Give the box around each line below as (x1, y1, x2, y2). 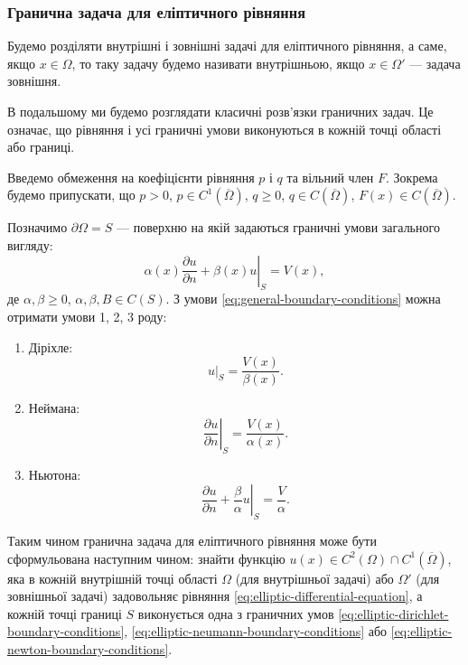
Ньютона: (28, 464, 81, 483)
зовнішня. (7, 71, 61, 90)
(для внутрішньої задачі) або (235, 568, 394, 587)
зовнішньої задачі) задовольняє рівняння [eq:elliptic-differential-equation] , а (7, 586, 423, 605)
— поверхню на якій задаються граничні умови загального (117, 218, 440, 237)
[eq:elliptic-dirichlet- (338, 604, 449, 623)
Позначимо (7, 218, 68, 237)
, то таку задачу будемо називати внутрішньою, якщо (71, 53, 365, 72)
